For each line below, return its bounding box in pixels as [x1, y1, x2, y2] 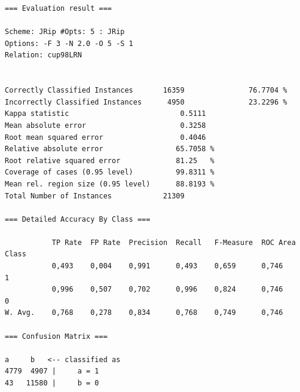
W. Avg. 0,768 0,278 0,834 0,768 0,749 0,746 [5, 308, 283, 317]
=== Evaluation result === [5, 4, 112, 13]
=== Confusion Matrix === [5, 332, 108, 341]
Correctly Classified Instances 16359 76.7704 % [5, 86, 287, 95]
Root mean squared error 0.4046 [5, 133, 206, 142]
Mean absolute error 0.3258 [5, 121, 206, 130]
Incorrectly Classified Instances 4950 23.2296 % [5, 97, 287, 106]
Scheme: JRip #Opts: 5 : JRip [5, 27, 125, 36]
